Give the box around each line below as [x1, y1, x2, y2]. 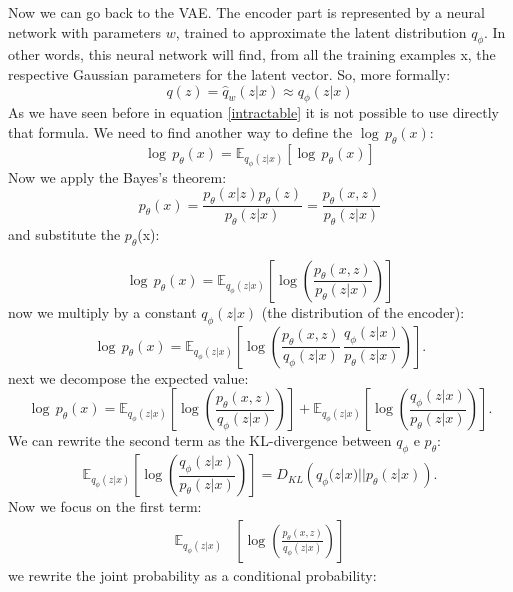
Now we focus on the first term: [8, 496, 202, 517]
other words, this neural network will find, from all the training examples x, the [8, 44, 496, 65]
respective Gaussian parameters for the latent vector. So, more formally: [8, 63, 451, 84]
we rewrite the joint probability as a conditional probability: [8, 564, 377, 585]
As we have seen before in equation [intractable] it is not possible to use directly [8, 102, 499, 123]
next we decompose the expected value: [8, 367, 249, 388]
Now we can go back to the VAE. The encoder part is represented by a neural [8, 2, 485, 22]
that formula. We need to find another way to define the [8, 121, 353, 142]
